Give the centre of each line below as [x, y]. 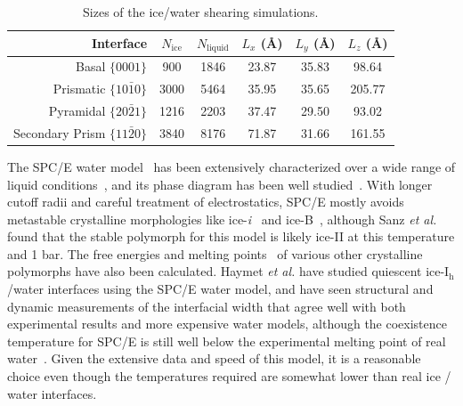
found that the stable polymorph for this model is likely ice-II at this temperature [231, 236]
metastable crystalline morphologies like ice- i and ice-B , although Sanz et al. [222, 219]
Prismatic [79, 89]
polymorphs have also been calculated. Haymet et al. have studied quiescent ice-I [228, 271]
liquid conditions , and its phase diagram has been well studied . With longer [220, 184]
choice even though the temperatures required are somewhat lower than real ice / [229, 376]
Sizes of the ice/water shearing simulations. [201, 12]
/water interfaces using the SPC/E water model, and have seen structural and [220, 289]
